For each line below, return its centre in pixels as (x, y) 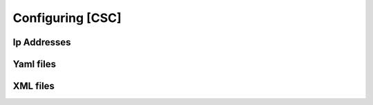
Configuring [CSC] (67, 18)
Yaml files (35, 64)
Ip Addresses (42, 42)
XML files (34, 86)
